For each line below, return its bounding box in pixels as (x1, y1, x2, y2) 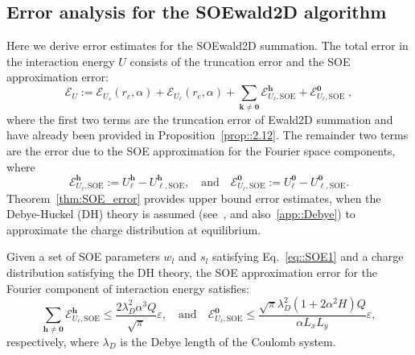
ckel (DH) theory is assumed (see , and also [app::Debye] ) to (55, 205, 355, 222)
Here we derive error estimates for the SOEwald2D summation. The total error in (6, 37, 409, 54)
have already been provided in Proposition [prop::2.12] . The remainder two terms (6, 126, 409, 143)
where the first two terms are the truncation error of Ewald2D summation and (6, 110, 393, 127)
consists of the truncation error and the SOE (129, 52, 351, 69)
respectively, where (6, 332, 99, 349)
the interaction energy (6, 52, 115, 69)
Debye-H (6, 205, 49, 222)
